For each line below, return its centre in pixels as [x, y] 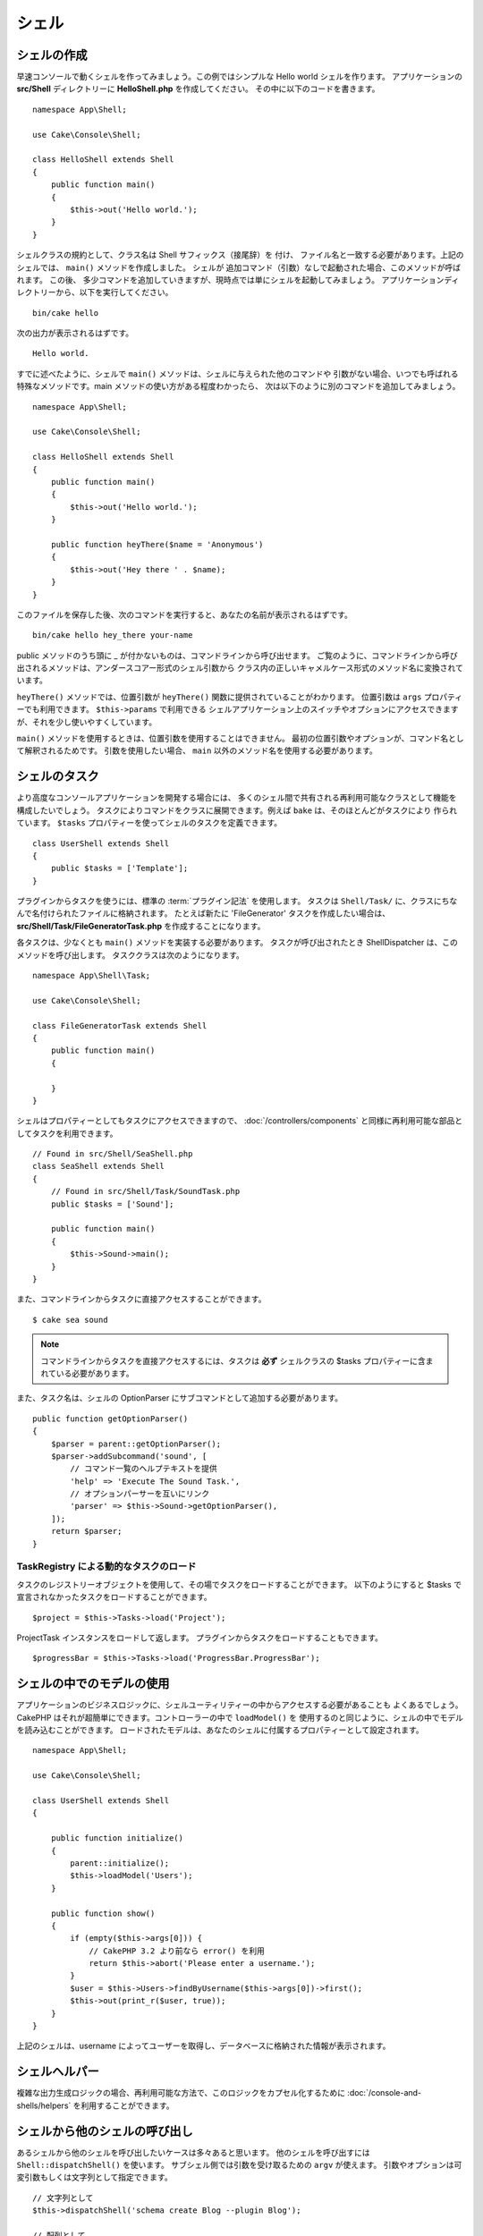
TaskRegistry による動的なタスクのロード [106, 1567]
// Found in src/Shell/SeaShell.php [113, 1154]
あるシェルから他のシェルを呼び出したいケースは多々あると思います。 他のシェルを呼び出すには [193, 2152]
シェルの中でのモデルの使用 [93, 1684]
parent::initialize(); [120, 1863]
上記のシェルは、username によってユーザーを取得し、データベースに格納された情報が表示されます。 [203, 2046]
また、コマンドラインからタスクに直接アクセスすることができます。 [141, 1299]
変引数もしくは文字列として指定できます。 [95, 2177]
